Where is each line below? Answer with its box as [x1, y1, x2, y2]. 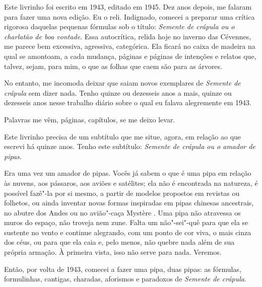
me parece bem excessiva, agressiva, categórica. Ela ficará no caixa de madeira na [4, 41, 255, 51]
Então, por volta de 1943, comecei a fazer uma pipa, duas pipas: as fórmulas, [4, 263, 241, 274]
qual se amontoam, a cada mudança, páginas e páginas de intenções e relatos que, [4, 50, 256, 61]
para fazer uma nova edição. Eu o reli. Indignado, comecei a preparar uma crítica [4, 11, 255, 22]
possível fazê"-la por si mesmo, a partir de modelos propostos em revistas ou [4, 187, 240, 198]
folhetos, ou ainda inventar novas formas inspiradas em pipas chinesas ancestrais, [4, 197, 254, 208]
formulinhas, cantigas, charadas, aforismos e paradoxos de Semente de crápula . [4, 273, 246, 284]
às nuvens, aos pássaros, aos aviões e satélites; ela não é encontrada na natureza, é [4, 177, 258, 188]
